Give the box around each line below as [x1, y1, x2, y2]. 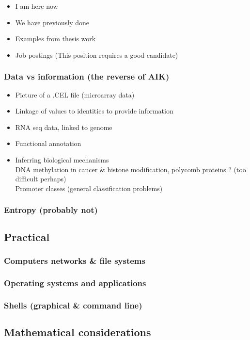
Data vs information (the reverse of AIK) [4, 70, 170, 82]
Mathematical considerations [4, 324, 151, 339]
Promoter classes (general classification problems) [15, 183, 163, 193]
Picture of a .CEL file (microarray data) [15, 89, 135, 99]
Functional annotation [15, 138, 81, 148]
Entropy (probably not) [4, 204, 98, 216]
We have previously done [15, 17, 89, 27]
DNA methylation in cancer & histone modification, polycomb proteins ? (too [15, 164, 246, 174]
